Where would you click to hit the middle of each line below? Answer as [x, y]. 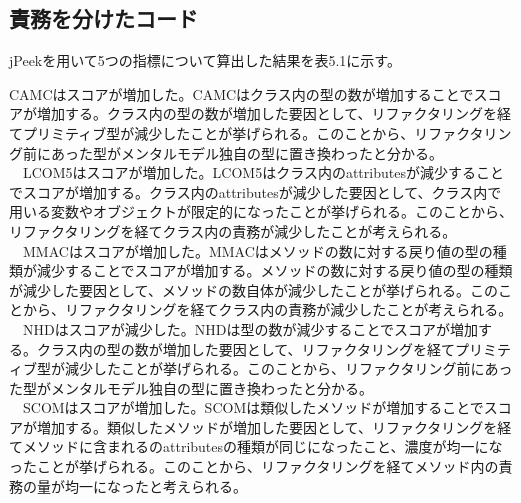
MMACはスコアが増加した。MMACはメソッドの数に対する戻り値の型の [257, 250]
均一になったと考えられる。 [155, 485]
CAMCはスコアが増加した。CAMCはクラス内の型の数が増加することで [241, 93]
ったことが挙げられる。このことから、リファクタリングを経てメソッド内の [254, 466]
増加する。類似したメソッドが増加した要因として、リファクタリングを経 [274, 426]
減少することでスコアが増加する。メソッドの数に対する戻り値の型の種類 [274, 270]
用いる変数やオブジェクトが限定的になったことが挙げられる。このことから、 [261, 211]
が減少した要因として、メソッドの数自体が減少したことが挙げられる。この [253, 289]
